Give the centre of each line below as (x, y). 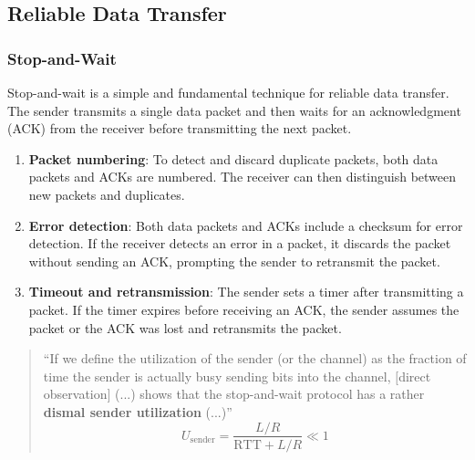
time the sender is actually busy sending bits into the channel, (217, 376)
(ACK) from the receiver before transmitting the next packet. (180, 128)
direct (415, 376)
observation (75, 394)
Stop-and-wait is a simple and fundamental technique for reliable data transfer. (228, 92)
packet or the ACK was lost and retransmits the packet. (185, 327)
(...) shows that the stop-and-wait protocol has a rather (270, 394)
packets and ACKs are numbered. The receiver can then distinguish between (243, 177)
